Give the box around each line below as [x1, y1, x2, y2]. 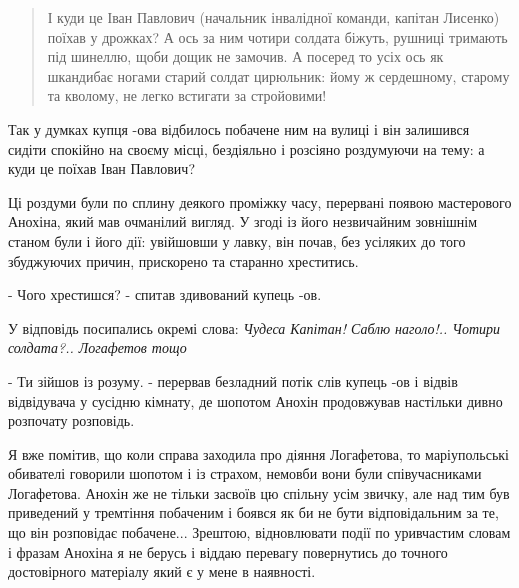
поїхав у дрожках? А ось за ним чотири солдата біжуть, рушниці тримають [47, 26, 508, 47]
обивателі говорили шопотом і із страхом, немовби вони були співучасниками [8, 463, 482, 484]
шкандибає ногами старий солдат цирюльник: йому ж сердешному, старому [47, 65, 510, 86]
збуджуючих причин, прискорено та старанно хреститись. [8, 250, 359, 271]
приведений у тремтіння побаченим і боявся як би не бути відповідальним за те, [8, 502, 499, 523]
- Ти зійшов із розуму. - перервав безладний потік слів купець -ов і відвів [8, 370, 458, 391]
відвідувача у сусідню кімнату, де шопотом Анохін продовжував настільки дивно [8, 390, 503, 411]
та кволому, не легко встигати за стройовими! [47, 85, 327, 106]
